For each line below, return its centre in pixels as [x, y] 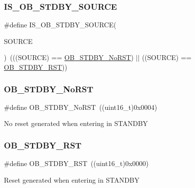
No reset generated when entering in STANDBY [76, 123]
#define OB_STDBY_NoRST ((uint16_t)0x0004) [81, 107]
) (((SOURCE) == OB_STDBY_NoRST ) [69, 57]
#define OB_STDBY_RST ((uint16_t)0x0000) [76, 163]
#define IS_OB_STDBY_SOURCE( [60, 25]
